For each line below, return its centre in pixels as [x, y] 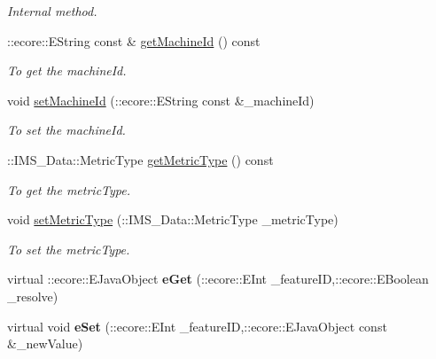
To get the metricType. [69, 189]
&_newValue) [45, 343]
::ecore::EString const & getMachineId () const [134, 40]
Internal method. [52, 11]
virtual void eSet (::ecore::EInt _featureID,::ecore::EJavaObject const [197, 326]
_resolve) [33, 296]
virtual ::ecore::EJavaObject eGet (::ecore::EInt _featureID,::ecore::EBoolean [218, 279]
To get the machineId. [67, 70]
